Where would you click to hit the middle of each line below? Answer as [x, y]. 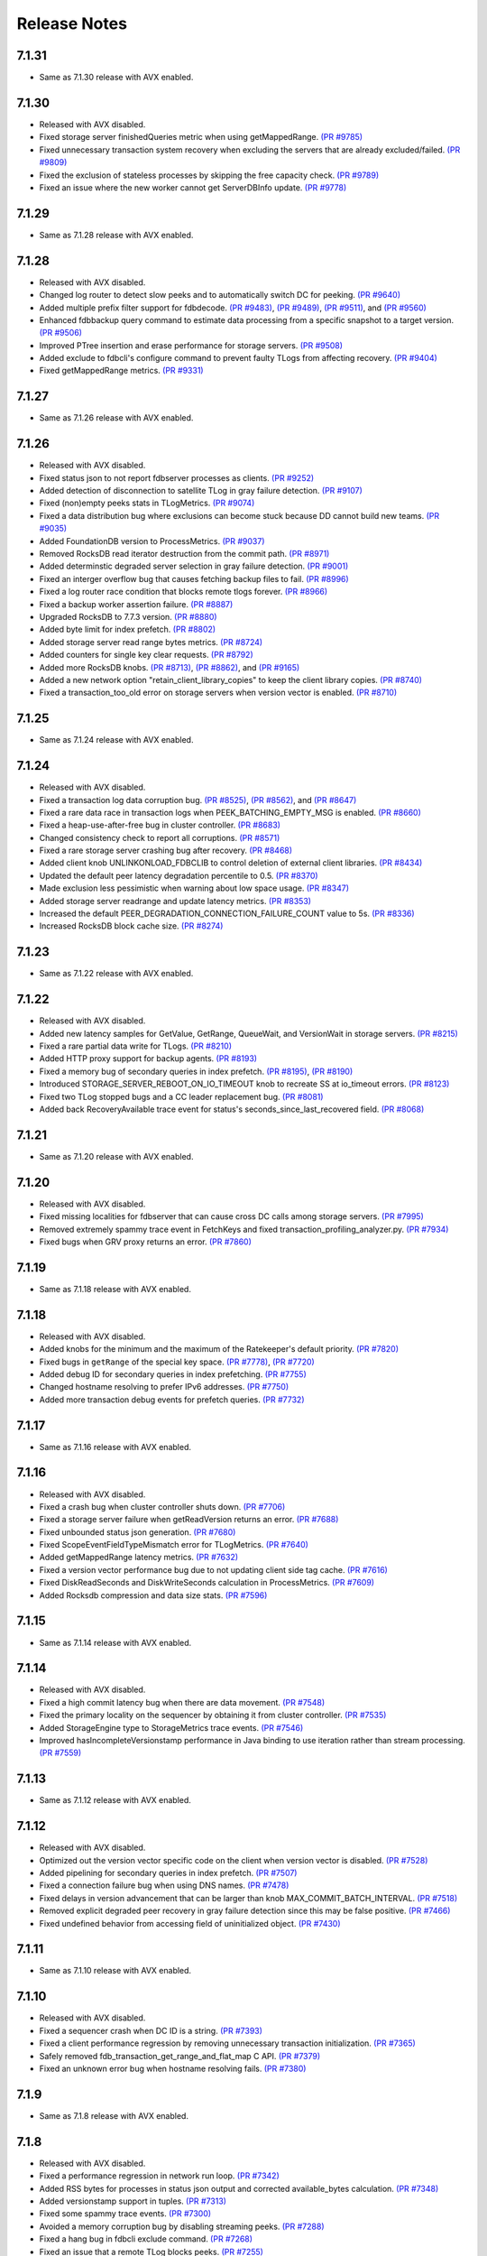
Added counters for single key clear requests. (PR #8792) [146, 655]
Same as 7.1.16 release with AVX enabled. [115, 1447]
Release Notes [72, 23]
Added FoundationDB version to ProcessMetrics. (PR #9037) [152, 541]
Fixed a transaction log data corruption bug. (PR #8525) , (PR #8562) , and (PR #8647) [198, 800]
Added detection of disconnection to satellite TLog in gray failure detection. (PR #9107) [201, 491]
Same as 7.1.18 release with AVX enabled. [115, 1289]
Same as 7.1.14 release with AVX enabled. [115, 1642]
